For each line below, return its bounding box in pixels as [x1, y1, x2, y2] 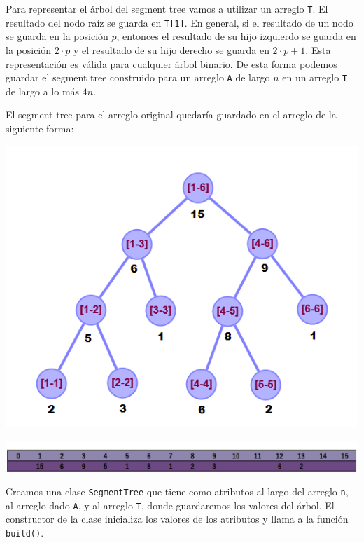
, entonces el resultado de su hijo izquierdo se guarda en [116, 29, 356, 43]
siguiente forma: [6, 121, 74, 135]
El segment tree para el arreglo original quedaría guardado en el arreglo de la [6, 107, 337, 122]
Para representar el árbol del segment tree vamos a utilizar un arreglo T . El [6, 1, 328, 15]
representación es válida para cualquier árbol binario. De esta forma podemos [6, 56, 337, 71]
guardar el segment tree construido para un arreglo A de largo [6, 70, 270, 85]
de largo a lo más [6, 83, 80, 98]
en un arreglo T [282, 70, 348, 85]
